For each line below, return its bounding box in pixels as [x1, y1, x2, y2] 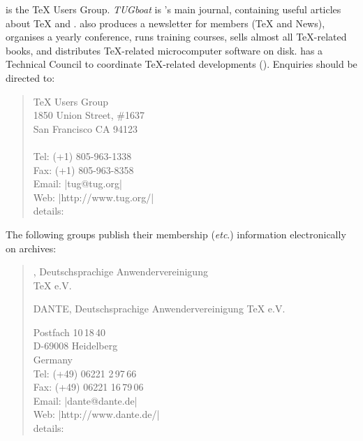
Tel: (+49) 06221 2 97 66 [33, 366, 137, 380]
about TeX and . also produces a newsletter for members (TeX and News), [6, 15, 325, 30]
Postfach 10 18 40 [33, 324, 106, 339]
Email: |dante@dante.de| [33, 393, 138, 407]
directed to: [6, 70, 55, 85]
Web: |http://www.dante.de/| [33, 407, 160, 421]
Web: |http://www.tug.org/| [33, 189, 154, 204]
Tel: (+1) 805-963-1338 [33, 148, 132, 163]
